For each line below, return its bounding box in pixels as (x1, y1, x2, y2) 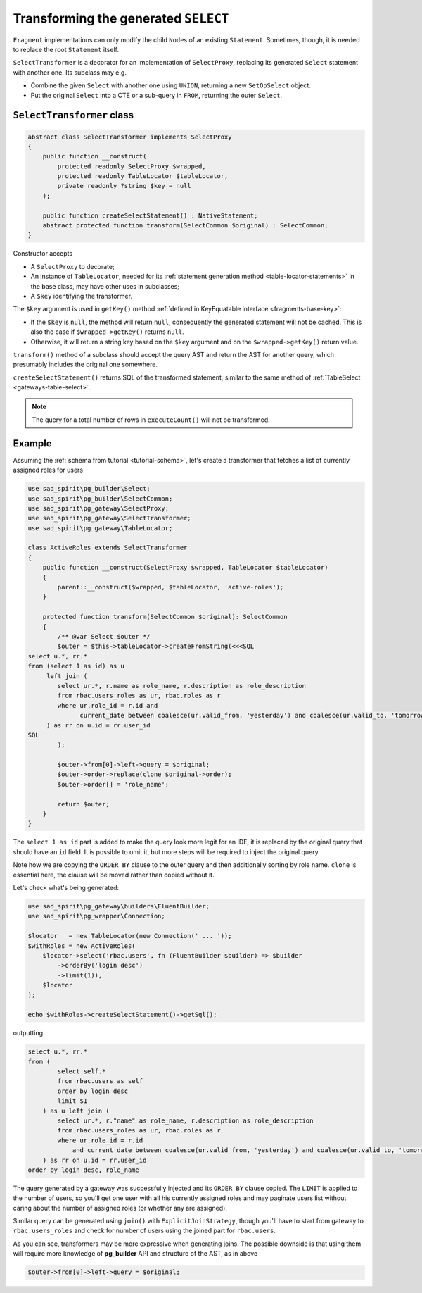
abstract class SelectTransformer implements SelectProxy (27, 132, 232, 141)
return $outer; (57, 800, 110, 808)
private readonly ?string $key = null (57, 182, 191, 190)
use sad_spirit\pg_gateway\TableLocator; (27, 524, 173, 532)
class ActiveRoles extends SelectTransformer (27, 544, 188, 552)
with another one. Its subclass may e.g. (13, 68, 127, 77)
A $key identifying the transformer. (30, 292, 133, 300)
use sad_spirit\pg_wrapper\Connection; (27, 912, 165, 920)
